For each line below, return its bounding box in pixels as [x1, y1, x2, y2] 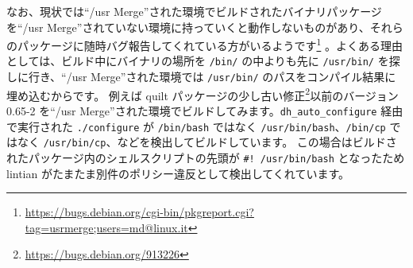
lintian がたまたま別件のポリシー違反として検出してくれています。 [6, 165, 350, 181]
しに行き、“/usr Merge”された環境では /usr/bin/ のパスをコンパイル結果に [6, 68, 396, 85]
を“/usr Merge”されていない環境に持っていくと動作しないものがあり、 [6, 18, 370, 35]
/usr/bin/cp [43, 138, 106, 150]
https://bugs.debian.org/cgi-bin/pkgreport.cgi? [25, 204, 254, 220]
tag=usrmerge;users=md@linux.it [25, 219, 188, 235]
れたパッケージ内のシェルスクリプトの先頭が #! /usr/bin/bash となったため [6, 149, 405, 165]
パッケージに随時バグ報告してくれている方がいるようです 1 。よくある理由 [17, 35, 403, 53]
